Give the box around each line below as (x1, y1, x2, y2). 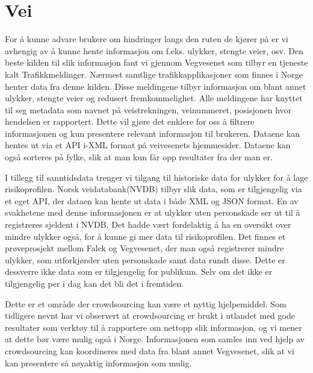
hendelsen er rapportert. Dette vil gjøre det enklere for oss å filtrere (5, 115, 255, 128)
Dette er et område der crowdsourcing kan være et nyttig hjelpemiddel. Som (5, 297, 287, 310)
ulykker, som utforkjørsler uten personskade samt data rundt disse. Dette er (5, 253, 285, 266)
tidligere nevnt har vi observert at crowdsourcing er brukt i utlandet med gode (5, 309, 295, 322)
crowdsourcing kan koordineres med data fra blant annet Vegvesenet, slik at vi (5, 344, 294, 357)
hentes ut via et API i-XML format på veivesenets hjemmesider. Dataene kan (5, 139, 291, 151)
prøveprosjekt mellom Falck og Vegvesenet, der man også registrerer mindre (5, 242, 284, 254)
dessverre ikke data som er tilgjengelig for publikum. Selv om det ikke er (5, 265, 273, 278)
